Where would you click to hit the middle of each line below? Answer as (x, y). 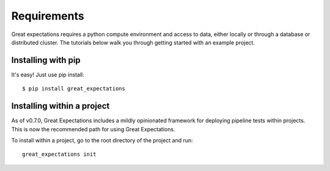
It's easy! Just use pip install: (48, 75)
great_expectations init (59, 155)
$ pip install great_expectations (74, 89)
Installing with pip (46, 60)
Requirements (48, 16)
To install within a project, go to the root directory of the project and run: (102, 140)
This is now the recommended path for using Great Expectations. (93, 129)
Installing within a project (61, 106)
